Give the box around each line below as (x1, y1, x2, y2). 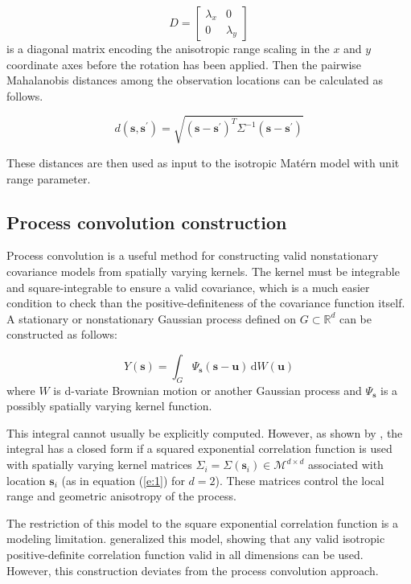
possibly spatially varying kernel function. (6, 397, 212, 414)
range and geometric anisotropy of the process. (6, 487, 236, 504)
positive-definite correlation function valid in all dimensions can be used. (6, 546, 364, 563)
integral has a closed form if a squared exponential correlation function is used (6, 440, 393, 457)
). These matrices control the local (215, 471, 384, 488)
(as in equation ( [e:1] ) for (61, 471, 185, 488)
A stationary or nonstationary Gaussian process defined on (6, 310, 297, 327)
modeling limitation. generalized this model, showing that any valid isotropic (6, 530, 385, 547)
